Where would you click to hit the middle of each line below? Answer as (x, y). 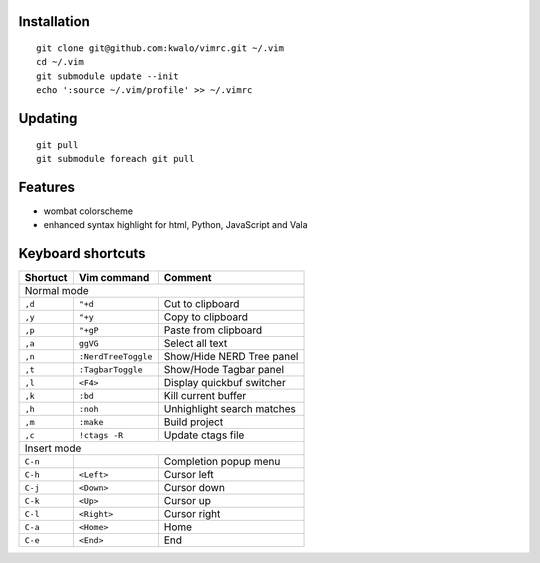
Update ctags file (204, 435)
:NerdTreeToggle (115, 356)
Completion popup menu (222, 462)
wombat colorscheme (88, 211)
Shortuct (46, 278)
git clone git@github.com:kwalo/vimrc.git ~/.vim (160, 48)
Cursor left (188, 475)
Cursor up (187, 501)
